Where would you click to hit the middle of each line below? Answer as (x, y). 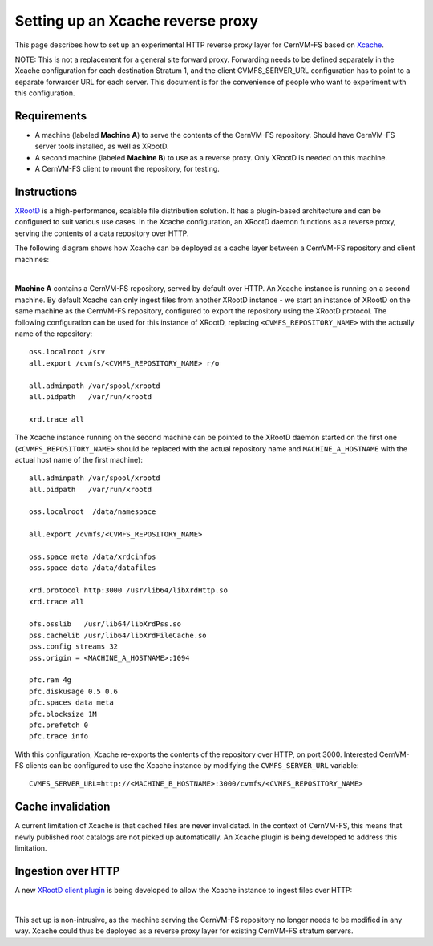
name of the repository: (54, 334)
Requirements (51, 116)
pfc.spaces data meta (71, 703)
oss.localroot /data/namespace (93, 512)
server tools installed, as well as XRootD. (102, 146)
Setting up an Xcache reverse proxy (137, 21)
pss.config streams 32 (74, 647)
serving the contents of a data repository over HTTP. (102, 233)
